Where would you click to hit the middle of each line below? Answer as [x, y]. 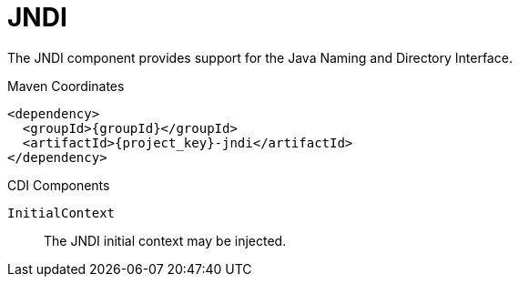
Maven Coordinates [66, 86]
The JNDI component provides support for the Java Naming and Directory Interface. [260, 57]
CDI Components [59, 185]
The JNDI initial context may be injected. [165, 240]
